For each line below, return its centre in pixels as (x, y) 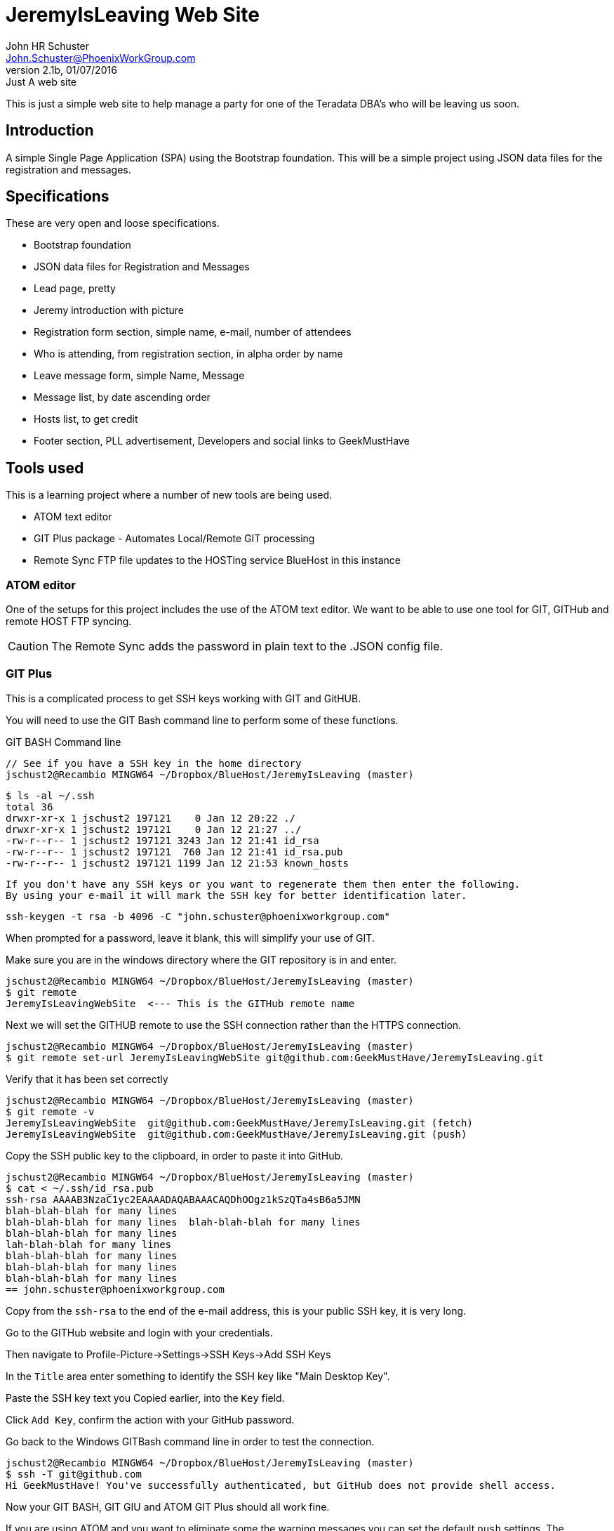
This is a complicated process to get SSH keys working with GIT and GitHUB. (183, 698)
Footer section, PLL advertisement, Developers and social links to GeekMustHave (222, 441)
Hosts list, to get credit (86, 419)
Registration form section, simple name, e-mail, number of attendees (193, 332)
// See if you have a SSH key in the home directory (154, 763)
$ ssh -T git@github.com (74, 1474)
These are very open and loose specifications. (113, 223)
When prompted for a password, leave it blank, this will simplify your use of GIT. (190, 938)
